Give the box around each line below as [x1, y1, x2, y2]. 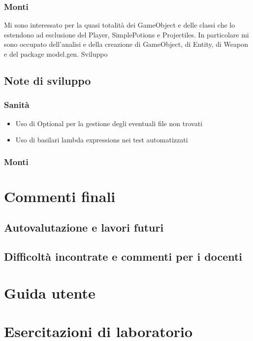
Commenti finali [4, 186, 116, 206]
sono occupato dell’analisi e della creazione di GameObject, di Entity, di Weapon [4, 39, 248, 49]
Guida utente [4, 282, 95, 303]
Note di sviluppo [4, 72, 91, 88]
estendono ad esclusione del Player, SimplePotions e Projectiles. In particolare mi [4, 29, 249, 39]
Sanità [4, 99, 30, 111]
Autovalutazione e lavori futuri [4, 220, 164, 235]
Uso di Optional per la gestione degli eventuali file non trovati [15, 118, 203, 128]
